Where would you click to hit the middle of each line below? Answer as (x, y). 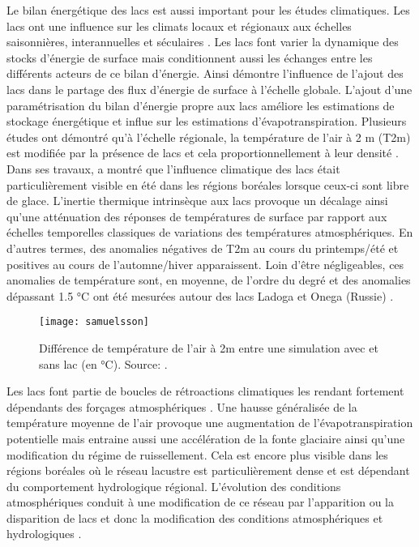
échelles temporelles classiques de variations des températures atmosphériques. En (210, 232)
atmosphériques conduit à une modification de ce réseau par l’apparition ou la (200, 502)
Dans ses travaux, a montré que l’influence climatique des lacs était (173, 168)
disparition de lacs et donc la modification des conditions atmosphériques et (195, 517)
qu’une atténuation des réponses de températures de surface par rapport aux (197, 216)
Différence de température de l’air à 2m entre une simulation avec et (209, 347)
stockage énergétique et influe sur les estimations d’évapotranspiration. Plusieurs (207, 121)
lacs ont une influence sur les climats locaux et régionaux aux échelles (179, 26)
